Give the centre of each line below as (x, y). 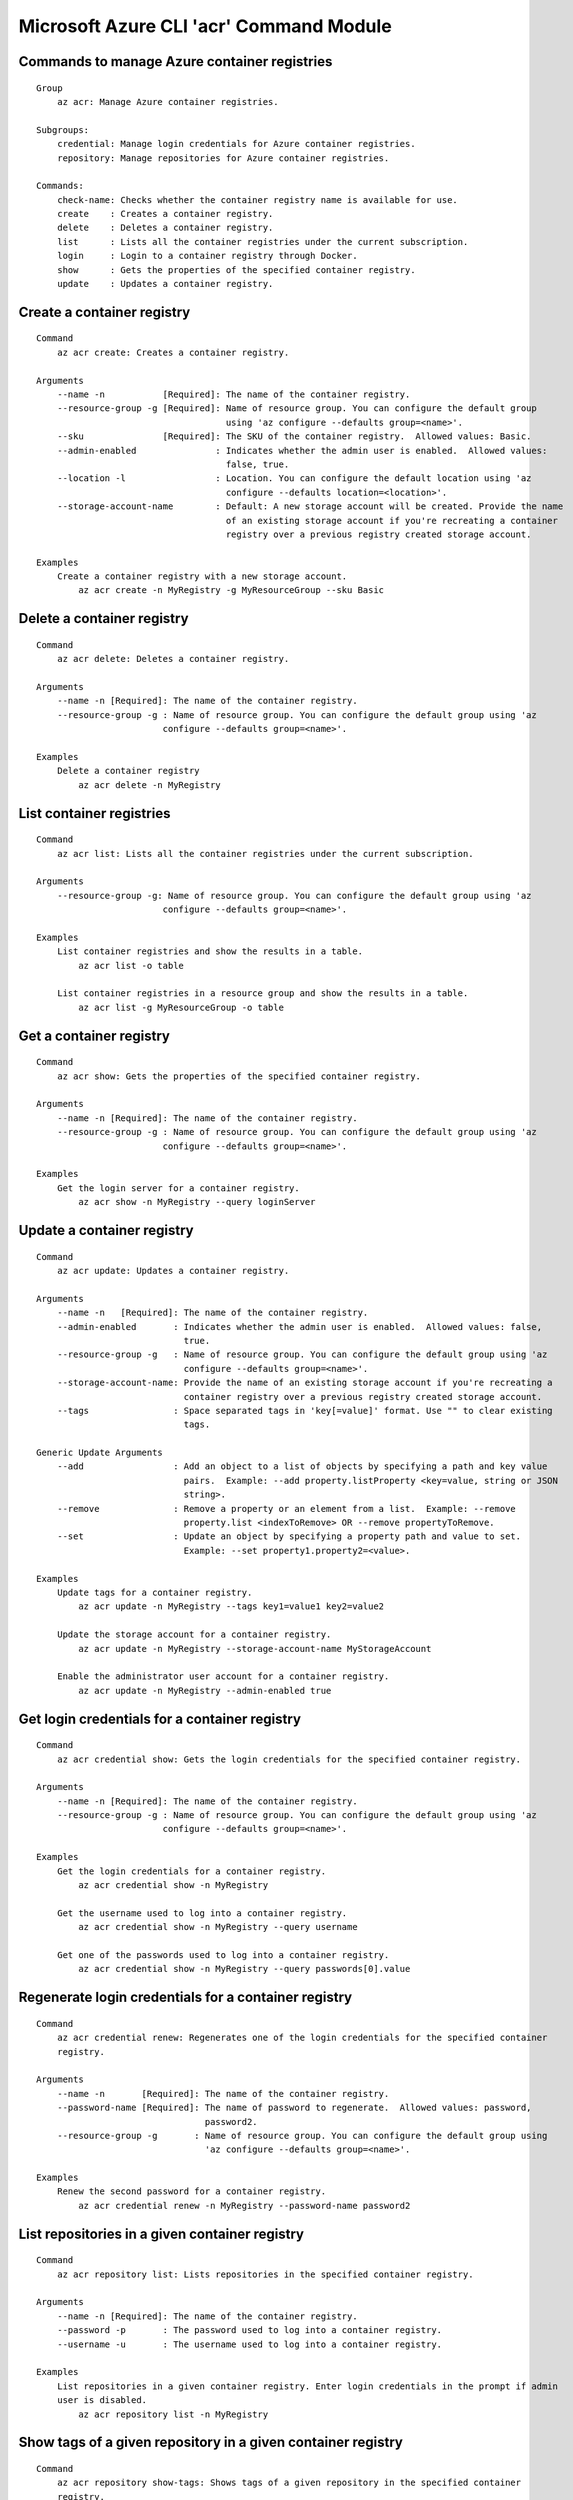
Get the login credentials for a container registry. (191, 1871)
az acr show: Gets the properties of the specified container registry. (239, 1076)
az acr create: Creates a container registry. (173, 352)
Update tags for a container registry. (154, 1592)
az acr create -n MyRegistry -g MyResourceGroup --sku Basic (231, 590)
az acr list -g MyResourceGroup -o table (181, 1007)
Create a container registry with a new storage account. (202, 576)
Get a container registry (94, 1035)
